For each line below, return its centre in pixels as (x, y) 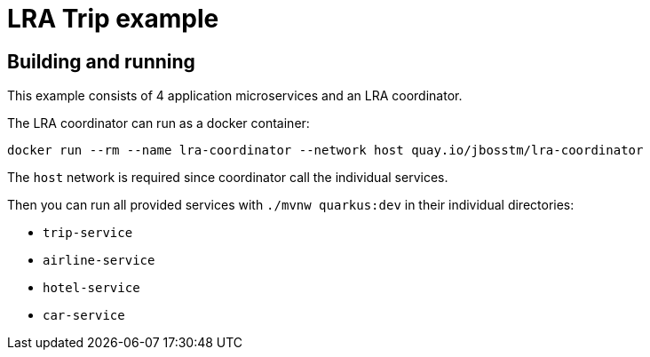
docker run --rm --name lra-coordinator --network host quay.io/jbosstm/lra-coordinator (325, 151)
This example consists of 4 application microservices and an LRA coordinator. (235, 96)
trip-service (88, 233)
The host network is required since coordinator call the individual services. (228, 178)
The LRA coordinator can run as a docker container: (159, 123)
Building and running (101, 61)
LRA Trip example (113, 19)
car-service (84, 316)
